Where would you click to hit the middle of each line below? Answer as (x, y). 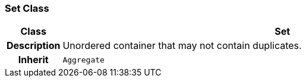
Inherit (33, 60)
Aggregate (83, 60)
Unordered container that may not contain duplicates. (182, 46)
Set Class (27, 8)
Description (34, 46)
